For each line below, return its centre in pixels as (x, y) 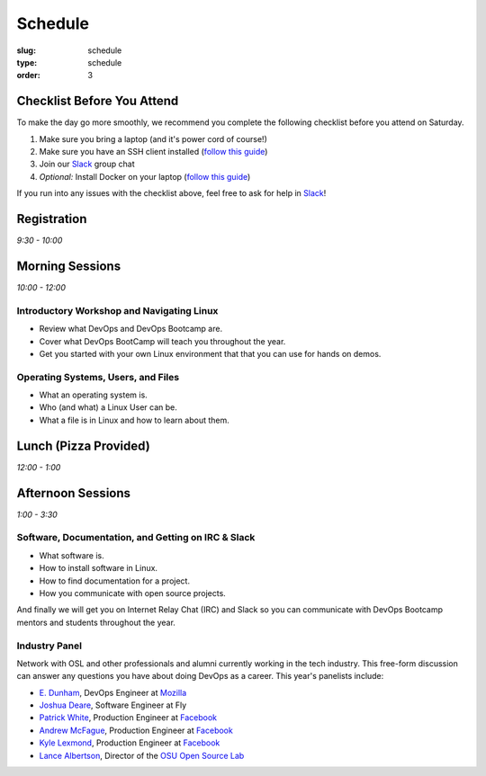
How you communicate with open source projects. (133, 593)
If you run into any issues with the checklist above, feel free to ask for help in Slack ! (171, 193)
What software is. (72, 555)
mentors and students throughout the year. (96, 622)
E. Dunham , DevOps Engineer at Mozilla (113, 692)
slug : (26, 50)
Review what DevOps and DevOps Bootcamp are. (131, 329)
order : (28, 76)
